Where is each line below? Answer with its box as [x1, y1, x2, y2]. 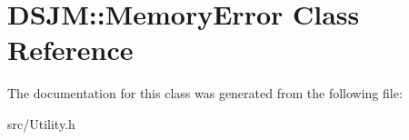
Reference [7, 31, 134, 68]
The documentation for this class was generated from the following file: [7, 84, 403, 103]
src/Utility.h [7, 114, 75, 133]
